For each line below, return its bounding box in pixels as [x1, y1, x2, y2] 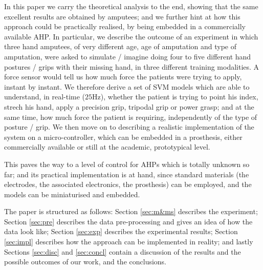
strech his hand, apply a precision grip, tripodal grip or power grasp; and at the [4, 101, 254, 112]
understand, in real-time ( [4, 91, 85, 102]
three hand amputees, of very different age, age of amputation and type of [4, 41, 237, 52]
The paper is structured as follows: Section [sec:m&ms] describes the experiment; [4, 206, 258, 217]
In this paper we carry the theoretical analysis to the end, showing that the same [4, 1, 258, 11]
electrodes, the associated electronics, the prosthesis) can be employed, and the [4, 179, 252, 190]
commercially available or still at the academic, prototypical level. [4, 141, 210, 152]
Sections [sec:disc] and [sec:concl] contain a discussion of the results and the [4, 246, 241, 257]
